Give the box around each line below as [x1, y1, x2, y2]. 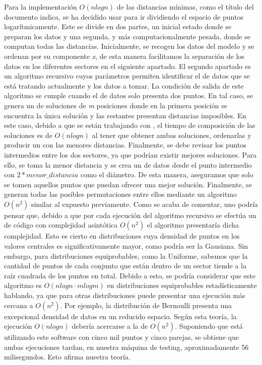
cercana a [4, 300, 33, 310]
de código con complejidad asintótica [4, 220, 118, 230]
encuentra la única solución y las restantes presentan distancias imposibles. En [4, 110, 246, 120]
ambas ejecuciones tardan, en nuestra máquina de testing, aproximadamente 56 [4, 341, 249, 352]
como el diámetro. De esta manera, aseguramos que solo [80, 169, 253, 180]
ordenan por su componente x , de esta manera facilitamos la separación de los [4, 50, 244, 61]
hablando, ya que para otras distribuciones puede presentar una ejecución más [4, 290, 245, 301]
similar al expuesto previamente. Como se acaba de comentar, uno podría [31, 198, 258, 209]
